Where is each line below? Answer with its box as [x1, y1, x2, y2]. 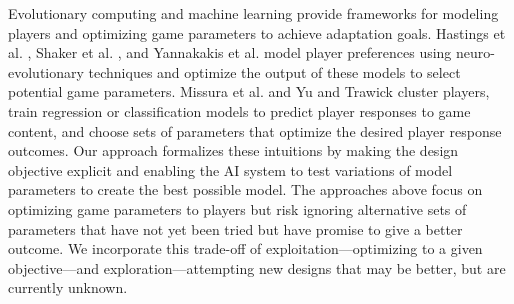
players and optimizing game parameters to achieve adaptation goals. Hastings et [8, 22, 506, 43]
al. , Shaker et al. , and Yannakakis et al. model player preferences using [8, 42, 452, 63]
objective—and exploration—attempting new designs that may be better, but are [8, 257, 506, 278]
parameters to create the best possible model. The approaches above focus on [8, 179, 483, 200]
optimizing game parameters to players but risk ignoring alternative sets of [8, 198, 467, 219]
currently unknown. [8, 277, 128, 298]
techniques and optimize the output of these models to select [88, 61, 461, 82]
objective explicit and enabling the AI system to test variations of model [8, 159, 453, 180]
